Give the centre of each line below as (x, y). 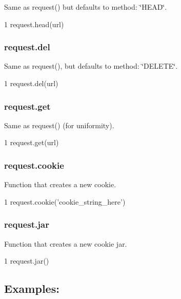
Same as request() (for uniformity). (59, 125)
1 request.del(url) (31, 83)
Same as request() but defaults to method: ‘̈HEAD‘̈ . (86, 7)
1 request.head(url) (34, 24)
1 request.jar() (27, 261)
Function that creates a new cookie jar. (66, 243)
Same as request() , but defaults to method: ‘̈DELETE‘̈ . (91, 66)
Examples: (32, 288)
